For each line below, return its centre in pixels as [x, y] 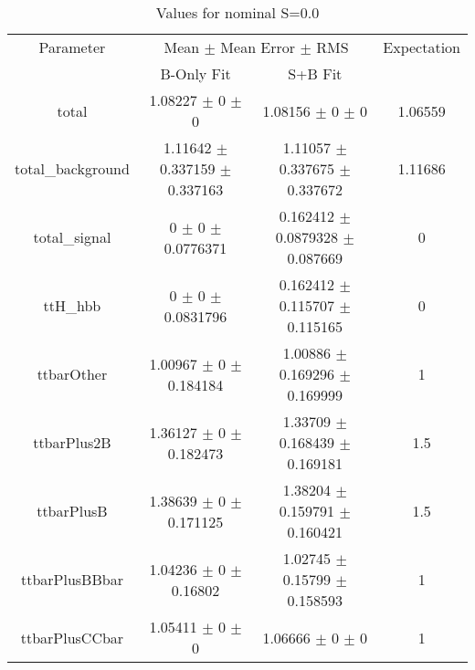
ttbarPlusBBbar [72, 579]
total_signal [72, 237]
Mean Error [258, 47]
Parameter [72, 47]
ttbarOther [72, 374]
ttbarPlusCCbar [72, 637]
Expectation [422, 47]
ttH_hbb [72, 305]
